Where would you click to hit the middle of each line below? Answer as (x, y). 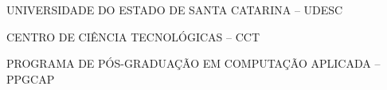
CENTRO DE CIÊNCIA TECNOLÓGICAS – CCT (133, 36)
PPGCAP (31, 78)
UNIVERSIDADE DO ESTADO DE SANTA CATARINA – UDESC (175, 10)
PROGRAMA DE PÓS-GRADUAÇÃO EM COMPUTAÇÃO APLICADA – (193, 63)
